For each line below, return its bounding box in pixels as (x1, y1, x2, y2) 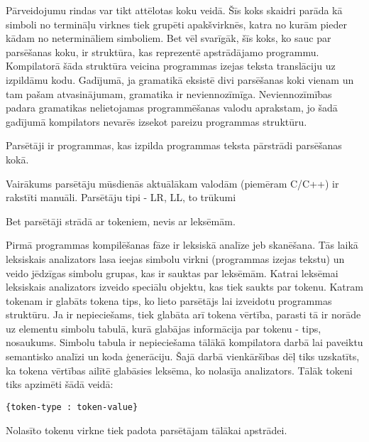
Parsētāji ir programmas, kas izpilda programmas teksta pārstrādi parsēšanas (6, 138, 342, 153)
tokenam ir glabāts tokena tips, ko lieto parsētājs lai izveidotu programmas (6, 293, 332, 308)
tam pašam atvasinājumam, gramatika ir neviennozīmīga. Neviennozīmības (6, 86, 332, 101)
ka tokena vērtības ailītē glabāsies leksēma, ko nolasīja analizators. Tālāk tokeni (6, 362, 353, 377)
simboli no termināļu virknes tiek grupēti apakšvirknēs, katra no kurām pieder (6, 16, 347, 31)
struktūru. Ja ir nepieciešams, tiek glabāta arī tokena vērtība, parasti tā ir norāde (6, 307, 361, 322)
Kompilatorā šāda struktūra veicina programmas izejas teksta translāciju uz (6, 58, 336, 73)
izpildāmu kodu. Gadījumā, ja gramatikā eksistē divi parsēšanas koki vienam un (6, 72, 354, 87)
